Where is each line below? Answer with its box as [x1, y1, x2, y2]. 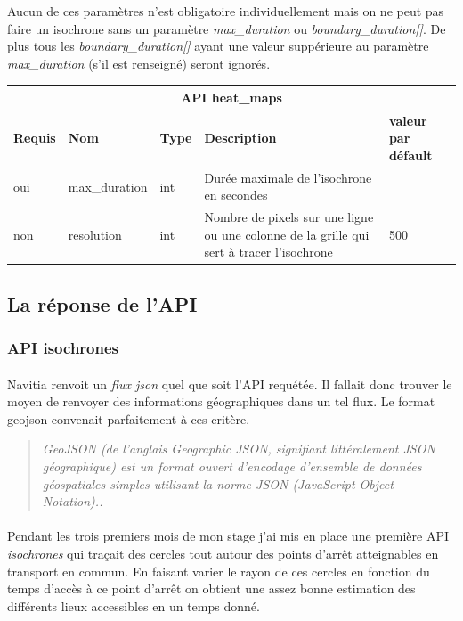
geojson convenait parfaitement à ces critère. [7, 409, 250, 428]
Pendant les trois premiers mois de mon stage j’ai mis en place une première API [7, 527, 450, 545]
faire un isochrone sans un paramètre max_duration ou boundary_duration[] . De [7, 19, 446, 37]
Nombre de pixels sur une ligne [204, 208, 374, 226]
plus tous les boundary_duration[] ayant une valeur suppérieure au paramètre [7, 37, 429, 55]
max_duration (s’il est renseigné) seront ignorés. [7, 53, 271, 72]
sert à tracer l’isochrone [204, 242, 333, 261]
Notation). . [42, 492, 103, 511]
